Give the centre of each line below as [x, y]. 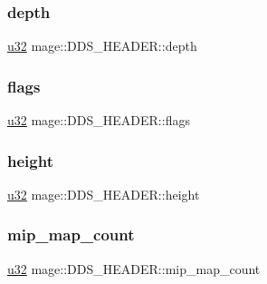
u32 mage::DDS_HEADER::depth [102, 46]
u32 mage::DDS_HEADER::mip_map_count [134, 268]
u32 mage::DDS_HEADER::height [104, 194]
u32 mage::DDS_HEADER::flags [99, 120]
